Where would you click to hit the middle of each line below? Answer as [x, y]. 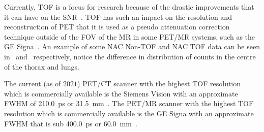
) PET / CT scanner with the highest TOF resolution [159, 84]
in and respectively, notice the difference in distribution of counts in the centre [130, 56]
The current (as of [33, 84]
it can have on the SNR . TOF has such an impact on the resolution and [118, 16]
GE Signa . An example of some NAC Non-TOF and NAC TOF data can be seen [132, 46]
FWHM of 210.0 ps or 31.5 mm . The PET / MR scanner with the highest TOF [129, 103]
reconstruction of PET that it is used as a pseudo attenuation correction [117, 27]
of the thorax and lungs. [42, 66]
